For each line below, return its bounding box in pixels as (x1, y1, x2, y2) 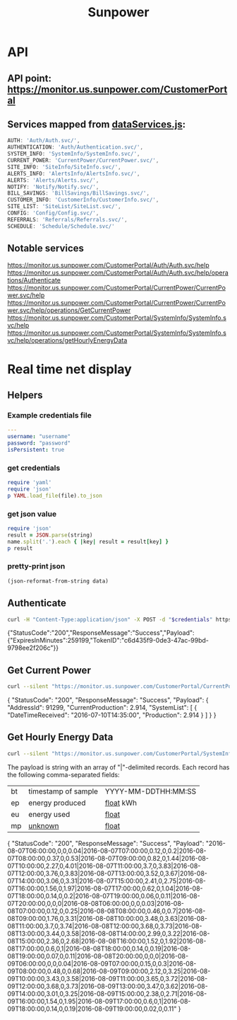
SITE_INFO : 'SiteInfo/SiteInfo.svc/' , (7, 164, 121, 171)
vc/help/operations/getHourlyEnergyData (7, 336, 128, 345)
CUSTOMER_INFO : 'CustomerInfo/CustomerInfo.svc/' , (7, 196, 159, 204)
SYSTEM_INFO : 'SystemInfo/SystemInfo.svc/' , (7, 150, 140, 158)
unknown (28, 820, 59, 830)
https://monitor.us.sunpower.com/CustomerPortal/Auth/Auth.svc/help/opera (7, 268, 229, 277)
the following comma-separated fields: (7, 770, 120, 779)
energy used (28, 809, 71, 819)
